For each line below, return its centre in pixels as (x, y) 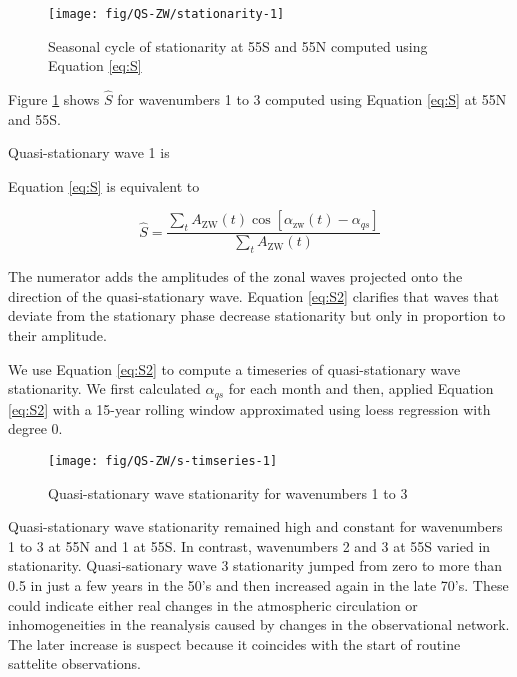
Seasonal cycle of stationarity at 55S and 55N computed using (238, 45)
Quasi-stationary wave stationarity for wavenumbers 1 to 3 (228, 492)
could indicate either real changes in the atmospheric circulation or (213, 604)
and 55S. (34, 118)
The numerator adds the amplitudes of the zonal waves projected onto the (235, 276)
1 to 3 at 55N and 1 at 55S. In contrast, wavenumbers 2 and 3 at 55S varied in (249, 545)
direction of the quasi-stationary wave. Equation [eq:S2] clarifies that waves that (254, 295)
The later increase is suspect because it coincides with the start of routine (234, 643)
